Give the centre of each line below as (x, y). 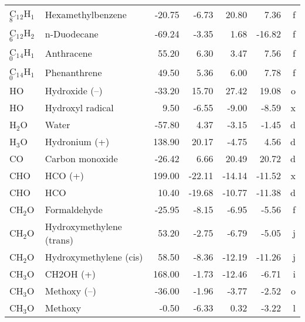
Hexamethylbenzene (86, 14)
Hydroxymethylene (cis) (94, 256)
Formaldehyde (74, 209)
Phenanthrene (73, 72)
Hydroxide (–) (74, 90)
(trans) (59, 239)
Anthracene (68, 53)
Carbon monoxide (81, 158)
